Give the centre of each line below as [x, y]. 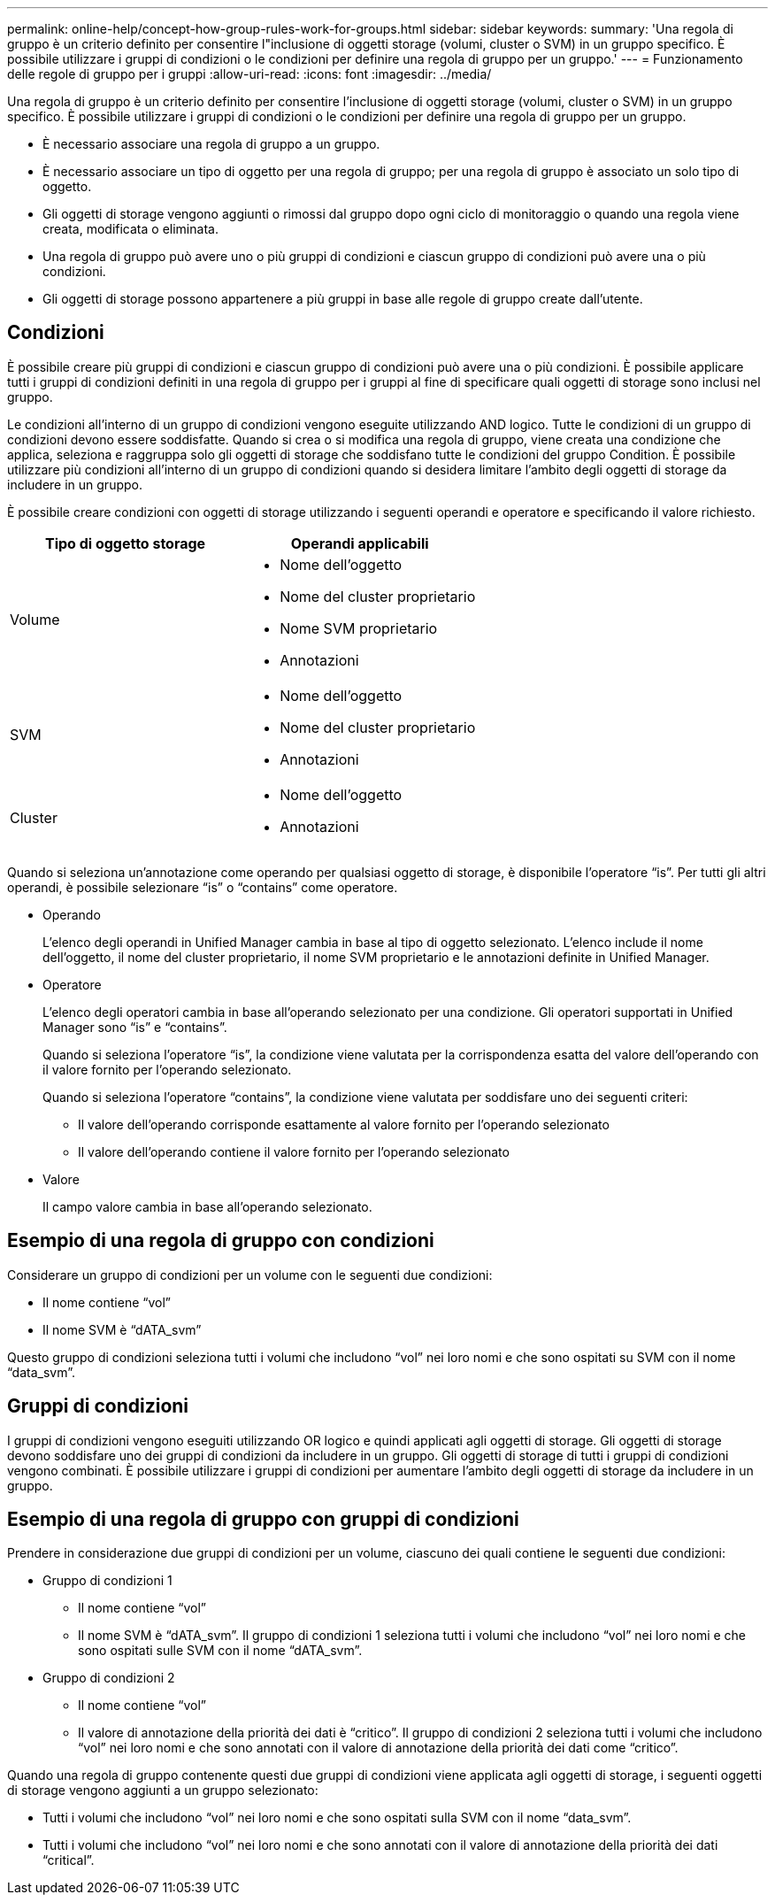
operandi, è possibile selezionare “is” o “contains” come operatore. [203, 887]
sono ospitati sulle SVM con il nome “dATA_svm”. [220, 1651]
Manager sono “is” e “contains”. [135, 1027]
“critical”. [69, 1860]
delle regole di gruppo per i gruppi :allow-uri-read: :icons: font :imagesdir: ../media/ [249, 74]
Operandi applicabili [360, 543]
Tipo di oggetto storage [125, 543]
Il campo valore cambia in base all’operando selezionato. [207, 1206]
